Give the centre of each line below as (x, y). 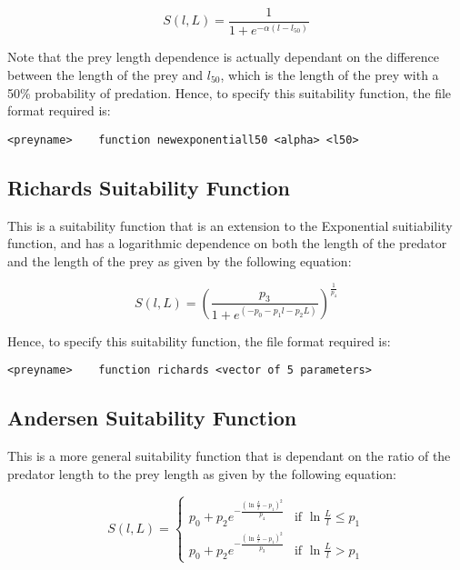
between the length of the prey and (105, 75)
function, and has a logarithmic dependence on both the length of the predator (227, 243)
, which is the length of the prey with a (330, 75)
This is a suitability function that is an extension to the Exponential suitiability (230, 225)
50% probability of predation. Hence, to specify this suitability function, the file (230, 92)
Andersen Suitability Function (152, 418)
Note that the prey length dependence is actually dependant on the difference (223, 57)
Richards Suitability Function (149, 187)
